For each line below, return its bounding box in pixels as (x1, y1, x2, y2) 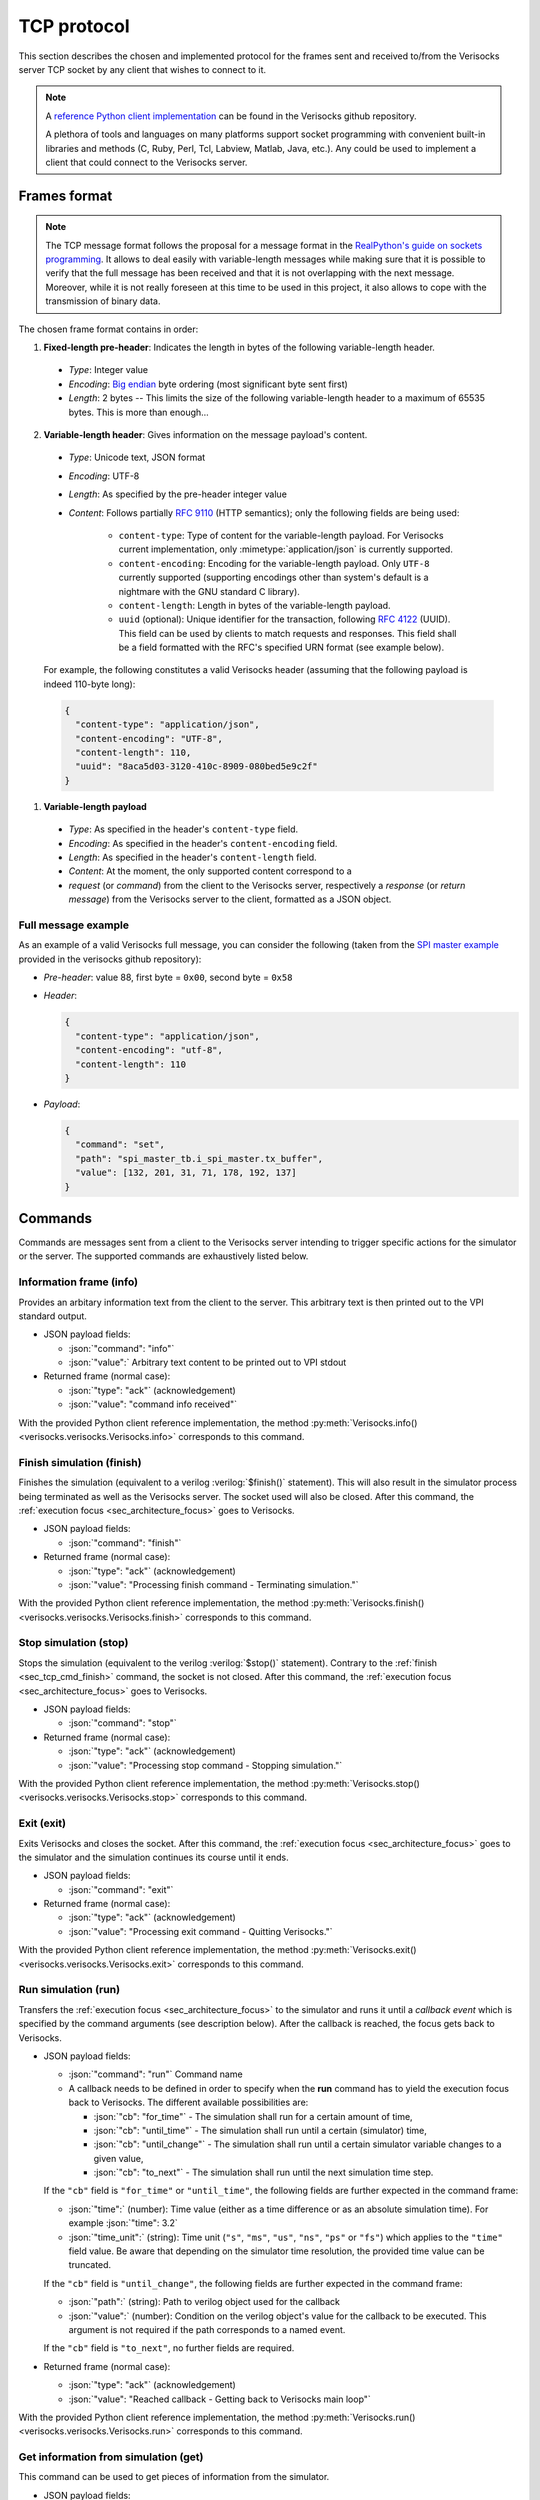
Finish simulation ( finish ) (18, 1455, 142, 1469)
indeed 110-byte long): (43, 678, 136, 690)
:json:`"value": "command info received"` (68, 1398, 238, 1410)
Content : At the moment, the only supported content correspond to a (68, 865, 352, 877)
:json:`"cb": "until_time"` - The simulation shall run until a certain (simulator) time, (93, 2124, 427, 2136)
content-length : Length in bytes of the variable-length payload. (118, 599, 391, 611)
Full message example (18, 918, 130, 932)
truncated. (68, 2259, 112, 2271)
